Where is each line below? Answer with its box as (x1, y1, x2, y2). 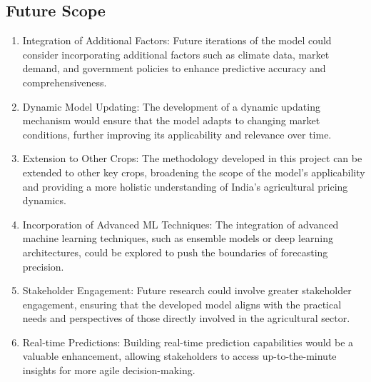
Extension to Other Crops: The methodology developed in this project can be (22, 151, 362, 166)
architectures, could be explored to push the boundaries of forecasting (22, 244, 328, 259)
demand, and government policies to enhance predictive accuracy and (22, 61, 326, 76)
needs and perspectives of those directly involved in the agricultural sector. (22, 311, 350, 326)
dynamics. (22, 193, 66, 208)
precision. (22, 258, 64, 273)
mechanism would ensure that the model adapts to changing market (22, 113, 320, 128)
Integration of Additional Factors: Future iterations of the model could (22, 33, 332, 48)
